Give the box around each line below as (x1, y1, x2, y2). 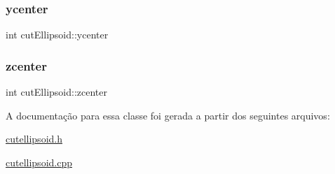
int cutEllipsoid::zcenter (6, 85, 107, 99)
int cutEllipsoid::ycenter (6, 27, 109, 42)
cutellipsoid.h (6, 131, 62, 146)
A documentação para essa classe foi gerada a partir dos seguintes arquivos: (6, 108, 330, 122)
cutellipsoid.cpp (6, 154, 72, 169)
